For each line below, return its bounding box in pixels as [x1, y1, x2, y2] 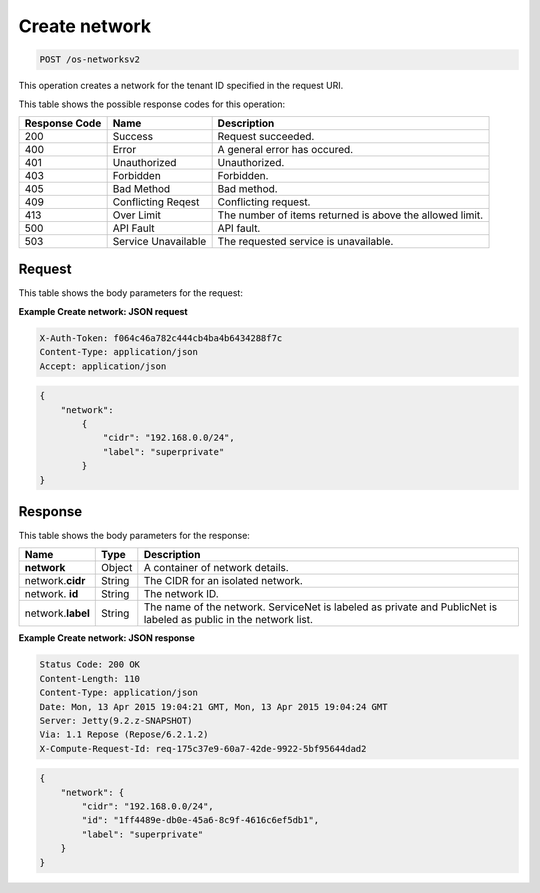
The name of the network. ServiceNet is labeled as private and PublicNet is [143, 600, 498, 614]
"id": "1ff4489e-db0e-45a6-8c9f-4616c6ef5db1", [81, 815, 320, 826]
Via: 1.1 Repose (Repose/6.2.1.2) [39, 729, 209, 740]
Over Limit [112, 208, 162, 222]
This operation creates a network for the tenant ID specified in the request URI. [18, 80, 344, 92]
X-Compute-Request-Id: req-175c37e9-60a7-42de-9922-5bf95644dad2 [39, 743, 367, 754]
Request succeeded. [217, 129, 315, 143]
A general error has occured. [217, 142, 354, 156]
